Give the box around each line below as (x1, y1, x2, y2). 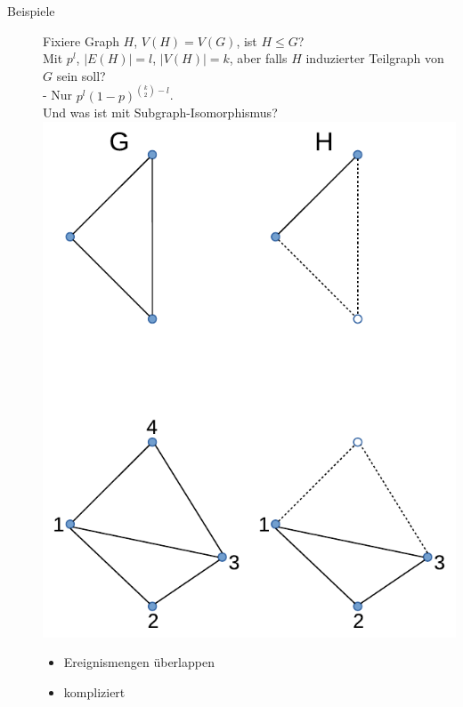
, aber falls (229, 49, 288, 68)
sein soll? (56, 66, 106, 84)
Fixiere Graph (43, 31, 119, 50)
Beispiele (7, 2, 55, 20)
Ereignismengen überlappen (63, 653, 215, 671)
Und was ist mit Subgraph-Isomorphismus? (43, 103, 278, 122)
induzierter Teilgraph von (305, 49, 444, 68)
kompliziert (63, 682, 126, 701)
